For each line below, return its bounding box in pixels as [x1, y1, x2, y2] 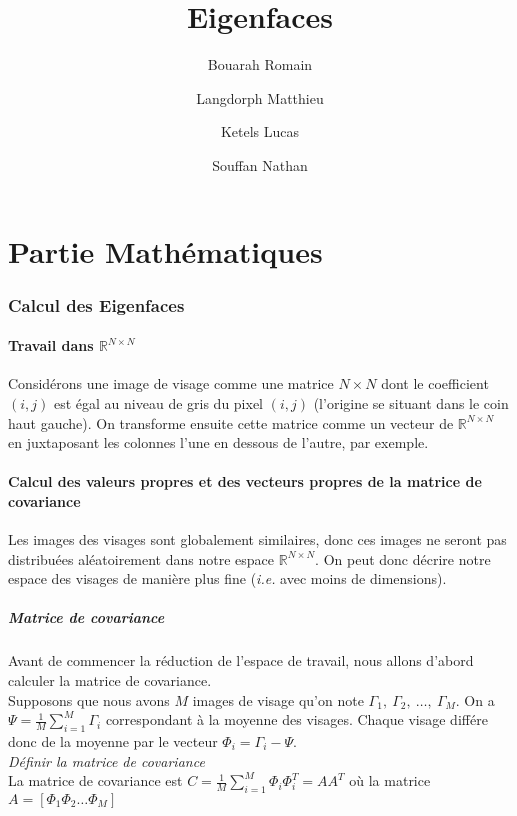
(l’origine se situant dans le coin [313, 392, 509, 413]
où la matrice [349, 770, 431, 791]
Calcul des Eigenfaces [8, 292, 185, 317]
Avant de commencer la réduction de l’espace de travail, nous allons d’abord [8, 650, 474, 671]
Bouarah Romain [207, 54, 313, 75]
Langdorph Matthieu [196, 87, 324, 108]
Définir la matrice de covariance [8, 750, 205, 771]
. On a [455, 689, 495, 710]
